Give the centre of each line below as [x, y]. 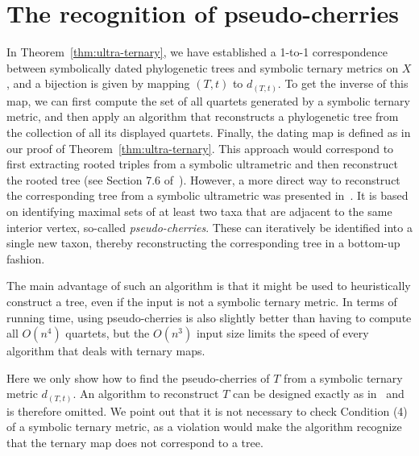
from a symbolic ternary [343, 377]
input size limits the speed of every [282, 333]
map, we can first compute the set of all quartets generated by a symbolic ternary [208, 100]
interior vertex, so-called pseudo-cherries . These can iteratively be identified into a [209, 227]
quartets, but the [108, 333]
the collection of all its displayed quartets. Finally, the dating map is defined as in [209, 133]
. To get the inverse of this [343, 83]
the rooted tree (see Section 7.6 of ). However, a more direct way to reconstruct [203, 179]
